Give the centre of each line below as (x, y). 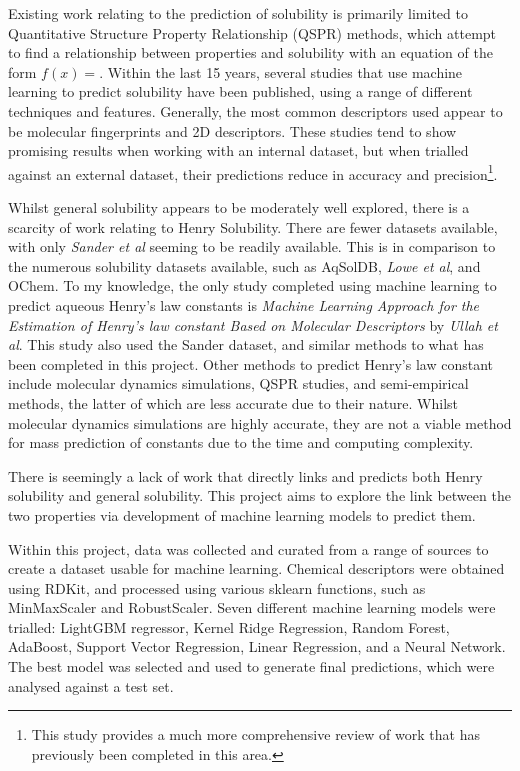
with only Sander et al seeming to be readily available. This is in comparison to (252, 246)
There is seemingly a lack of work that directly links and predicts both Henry (245, 475)
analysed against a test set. (91, 685)
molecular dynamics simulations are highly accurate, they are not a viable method (260, 422)
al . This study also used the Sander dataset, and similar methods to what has (246, 344)
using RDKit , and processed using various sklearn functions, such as (217, 587)
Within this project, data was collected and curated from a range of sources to (248, 548)
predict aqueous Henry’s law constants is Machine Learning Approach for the (244, 304)
